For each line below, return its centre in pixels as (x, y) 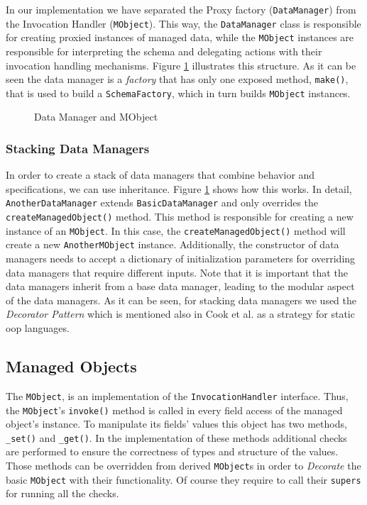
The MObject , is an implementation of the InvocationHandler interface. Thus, (177, 395)
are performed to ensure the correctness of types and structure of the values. (172, 451)
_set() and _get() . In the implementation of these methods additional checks (176, 437)
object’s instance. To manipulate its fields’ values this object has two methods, (176, 424)
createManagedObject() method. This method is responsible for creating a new (180, 217)
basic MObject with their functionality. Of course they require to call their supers (183, 479)
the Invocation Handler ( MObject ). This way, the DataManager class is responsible (183, 23)
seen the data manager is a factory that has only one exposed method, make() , (177, 79)
